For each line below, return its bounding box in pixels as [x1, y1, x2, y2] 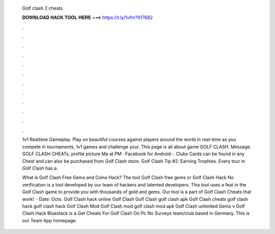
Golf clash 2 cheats [22, 5, 63, 11]
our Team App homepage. [22, 217, 77, 223]
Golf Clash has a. [22, 165, 58, 171]
